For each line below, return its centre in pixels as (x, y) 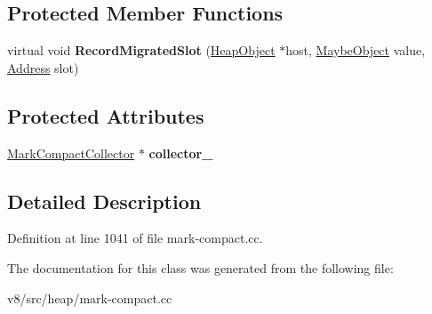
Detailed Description (104, 201)
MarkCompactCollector (71, 153)
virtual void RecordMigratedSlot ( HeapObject (141, 50)
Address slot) (43, 67)
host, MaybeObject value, (356, 50)
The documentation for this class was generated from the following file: (200, 267)
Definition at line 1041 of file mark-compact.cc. (135, 238)
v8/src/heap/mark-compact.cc (90, 298)
